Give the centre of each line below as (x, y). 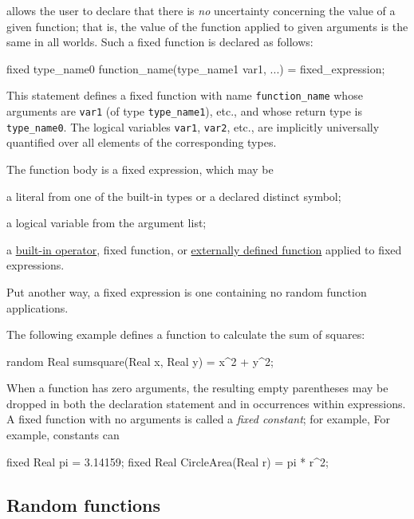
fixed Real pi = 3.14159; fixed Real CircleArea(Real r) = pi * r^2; (168, 461)
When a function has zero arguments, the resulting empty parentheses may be (197, 388)
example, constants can (63, 435)
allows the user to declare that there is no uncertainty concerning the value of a (201, 10)
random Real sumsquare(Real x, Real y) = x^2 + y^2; (140, 361)
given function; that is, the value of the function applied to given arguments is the (207, 26)
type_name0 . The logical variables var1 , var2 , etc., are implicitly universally (193, 126)
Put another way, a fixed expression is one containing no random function (187, 291)
